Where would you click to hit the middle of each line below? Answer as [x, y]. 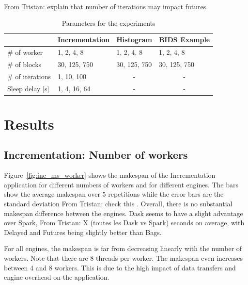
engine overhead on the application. [57, 277]
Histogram [134, 40]
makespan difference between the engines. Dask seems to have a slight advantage [124, 213]
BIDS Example [184, 40]
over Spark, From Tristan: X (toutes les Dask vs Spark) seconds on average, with [124, 223]
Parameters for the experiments [108, 23]
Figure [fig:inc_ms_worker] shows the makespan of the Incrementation [110, 175]
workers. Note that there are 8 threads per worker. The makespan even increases [123, 258]
